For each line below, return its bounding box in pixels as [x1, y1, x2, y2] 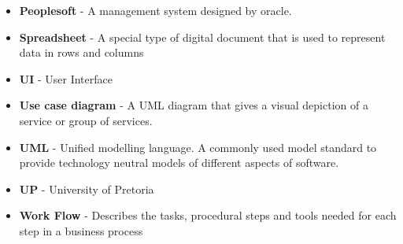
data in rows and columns [19, 44, 144, 61]
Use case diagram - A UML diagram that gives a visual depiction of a [19, 97, 368, 113]
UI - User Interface [19, 70, 113, 87]
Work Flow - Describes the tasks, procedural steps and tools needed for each [19, 207, 397, 224]
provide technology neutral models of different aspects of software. [19, 154, 339, 171]
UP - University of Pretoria [19, 180, 154, 197]
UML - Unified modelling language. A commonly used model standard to [19, 139, 377, 155]
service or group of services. [19, 112, 153, 128]
